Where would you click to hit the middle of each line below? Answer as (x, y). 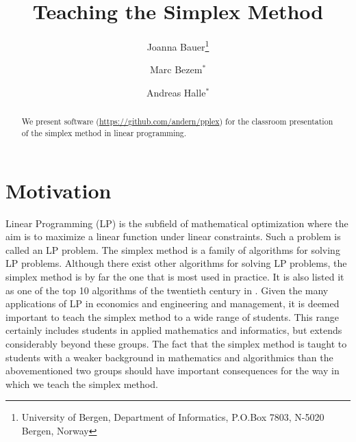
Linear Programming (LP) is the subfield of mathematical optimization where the (177, 223)
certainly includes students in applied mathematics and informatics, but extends (174, 330)
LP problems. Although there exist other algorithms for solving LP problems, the (176, 263)
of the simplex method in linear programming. (104, 133)
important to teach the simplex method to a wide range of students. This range (172, 316)
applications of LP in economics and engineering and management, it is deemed (173, 303)
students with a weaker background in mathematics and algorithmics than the (169, 357)
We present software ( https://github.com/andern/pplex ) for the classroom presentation (177, 121)
